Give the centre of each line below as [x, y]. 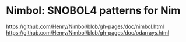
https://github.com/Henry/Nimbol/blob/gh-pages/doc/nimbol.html [85, 26]
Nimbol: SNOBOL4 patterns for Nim [93, 11]
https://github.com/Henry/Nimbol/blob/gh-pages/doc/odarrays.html [88, 32]
